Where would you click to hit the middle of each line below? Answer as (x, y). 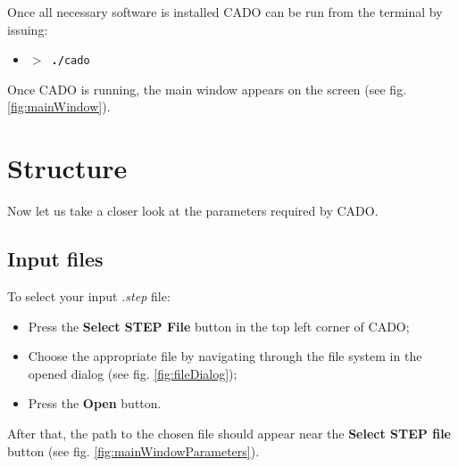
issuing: (28, 29)
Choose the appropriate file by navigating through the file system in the (225, 356)
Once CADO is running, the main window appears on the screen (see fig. (207, 89)
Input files (55, 259)
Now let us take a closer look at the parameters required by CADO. (193, 211)
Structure (67, 168)
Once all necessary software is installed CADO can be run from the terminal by (225, 12)
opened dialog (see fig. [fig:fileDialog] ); (133, 373)
